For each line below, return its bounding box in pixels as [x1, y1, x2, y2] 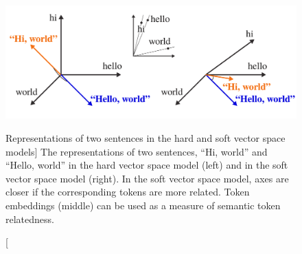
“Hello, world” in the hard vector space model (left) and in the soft [5, 158, 288, 172]
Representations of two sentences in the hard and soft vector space [5, 130, 286, 145]
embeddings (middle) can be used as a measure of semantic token [5, 198, 281, 212]
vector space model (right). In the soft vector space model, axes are [5, 171, 289, 185]
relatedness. [5, 211, 54, 226]
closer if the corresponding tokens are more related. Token [5, 184, 250, 199]
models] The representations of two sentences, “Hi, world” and [5, 144, 268, 158]
